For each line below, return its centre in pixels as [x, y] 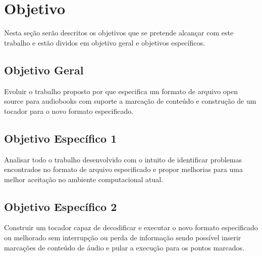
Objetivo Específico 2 [61, 206]
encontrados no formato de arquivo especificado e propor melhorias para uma [124, 169]
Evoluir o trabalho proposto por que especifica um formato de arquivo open [121, 91]
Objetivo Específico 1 [61, 138]
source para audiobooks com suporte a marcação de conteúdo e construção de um [130, 101]
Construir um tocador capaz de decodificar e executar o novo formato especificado [131, 227]
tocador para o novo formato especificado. [69, 111]
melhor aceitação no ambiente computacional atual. [84, 179]
